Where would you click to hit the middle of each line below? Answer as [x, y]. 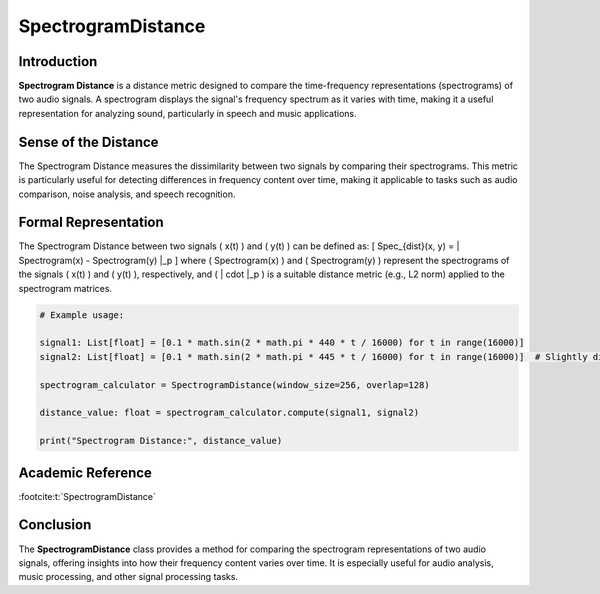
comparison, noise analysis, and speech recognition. [127, 194]
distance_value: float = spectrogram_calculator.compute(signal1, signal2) [229, 413]
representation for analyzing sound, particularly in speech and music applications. [187, 113]
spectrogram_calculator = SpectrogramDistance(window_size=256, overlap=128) [234, 384]
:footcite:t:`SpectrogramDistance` [87, 496]
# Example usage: [82, 314]
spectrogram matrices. [65, 288]
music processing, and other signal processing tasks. [128, 577]
